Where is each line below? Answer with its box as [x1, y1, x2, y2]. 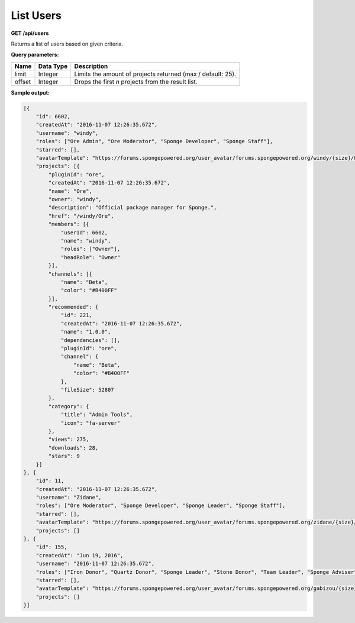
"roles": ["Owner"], [60, 246, 121, 253]
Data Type [38, 62, 68, 70]
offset [14, 78, 31, 86]
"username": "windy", [35, 130, 99, 136]
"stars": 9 [48, 453, 80, 460]
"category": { [48, 403, 89, 409]
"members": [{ [48, 221, 89, 228]
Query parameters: [11, 51, 59, 59]
